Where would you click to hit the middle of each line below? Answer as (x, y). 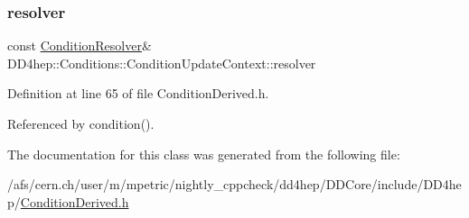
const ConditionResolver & (80, 45)
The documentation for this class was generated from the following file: (204, 154)
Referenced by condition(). (81, 123)
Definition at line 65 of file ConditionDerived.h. (138, 93)
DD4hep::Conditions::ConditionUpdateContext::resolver (162, 63)
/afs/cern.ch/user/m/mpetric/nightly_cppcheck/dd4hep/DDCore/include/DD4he (234, 184)
